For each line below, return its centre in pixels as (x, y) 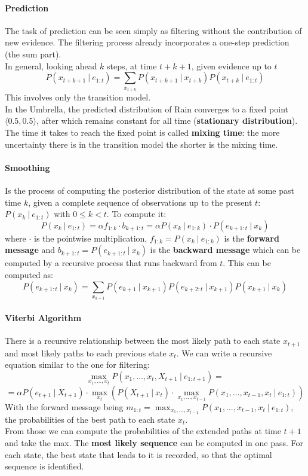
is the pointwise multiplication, (91, 238)
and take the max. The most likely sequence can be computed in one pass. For (154, 442)
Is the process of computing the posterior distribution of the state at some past (150, 190)
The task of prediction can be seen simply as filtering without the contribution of (153, 30)
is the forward (252, 238)
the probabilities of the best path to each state (90, 419)
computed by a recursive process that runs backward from (111, 263)
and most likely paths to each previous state (86, 353)
